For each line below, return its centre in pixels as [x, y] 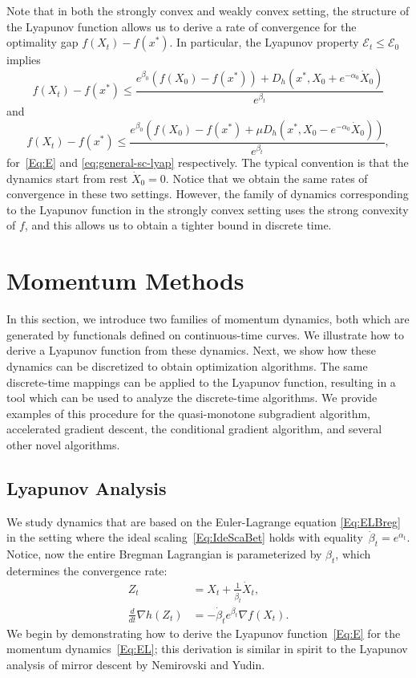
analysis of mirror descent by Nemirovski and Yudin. [136, 664]
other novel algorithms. [63, 444]
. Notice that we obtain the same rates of [267, 178]
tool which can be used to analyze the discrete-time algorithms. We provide [192, 398]
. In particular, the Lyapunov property [264, 42]
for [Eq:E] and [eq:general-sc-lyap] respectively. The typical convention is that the [208, 162]
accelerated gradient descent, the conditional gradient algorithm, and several [194, 429]
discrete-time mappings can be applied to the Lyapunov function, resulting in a [201, 382]
